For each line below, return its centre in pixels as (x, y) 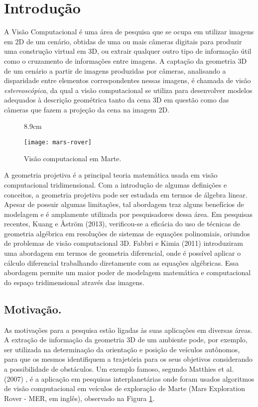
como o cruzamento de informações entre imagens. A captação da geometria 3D (126, 60)
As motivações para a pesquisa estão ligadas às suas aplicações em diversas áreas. (128, 330)
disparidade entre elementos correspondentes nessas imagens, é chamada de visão (128, 80)
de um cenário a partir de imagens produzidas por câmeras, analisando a (115, 70)
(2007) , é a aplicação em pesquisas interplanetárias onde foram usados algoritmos (129, 378)
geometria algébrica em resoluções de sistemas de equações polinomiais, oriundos (127, 233)
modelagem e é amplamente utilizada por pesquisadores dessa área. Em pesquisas (129, 214)
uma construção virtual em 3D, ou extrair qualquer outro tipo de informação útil (128, 51)
